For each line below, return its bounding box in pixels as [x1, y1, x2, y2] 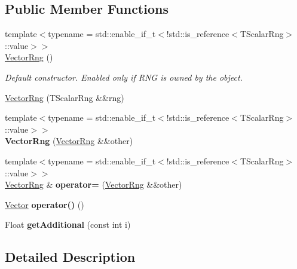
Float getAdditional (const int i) [5, 218, 131, 231]
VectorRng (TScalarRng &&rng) [5, 91, 124, 103]
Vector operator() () [5, 198, 84, 210]
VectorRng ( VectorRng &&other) [5, 134, 133, 147]
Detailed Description [5, 247, 136, 266]
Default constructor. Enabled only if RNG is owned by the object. [5, 71, 243, 83]
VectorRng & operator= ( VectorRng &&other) [5, 178, 182, 191]
